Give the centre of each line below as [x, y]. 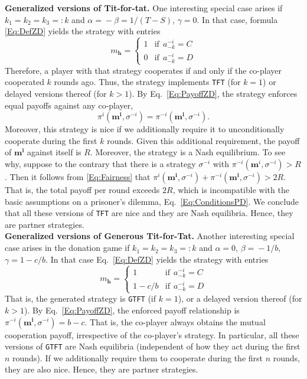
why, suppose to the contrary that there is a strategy [100, 164]
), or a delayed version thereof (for [240, 298]
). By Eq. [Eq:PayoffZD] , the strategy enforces [213, 94]
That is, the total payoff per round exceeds [82, 190]
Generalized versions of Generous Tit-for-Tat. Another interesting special [150, 236]
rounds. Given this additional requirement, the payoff [203, 140]
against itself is [54, 152]
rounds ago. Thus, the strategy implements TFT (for [147, 82]
